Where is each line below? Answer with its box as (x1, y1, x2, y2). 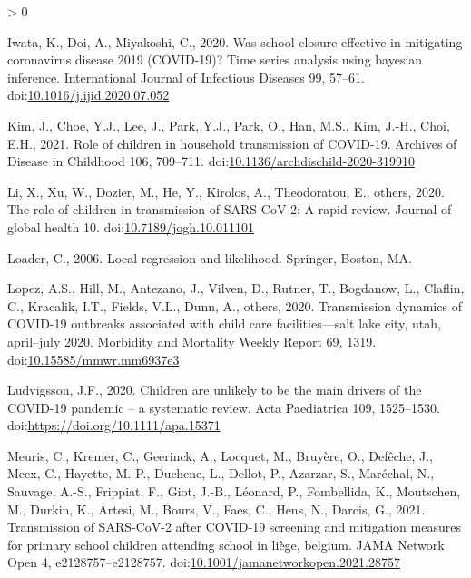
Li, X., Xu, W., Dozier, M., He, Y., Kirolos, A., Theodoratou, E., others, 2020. (7, 181, 445, 201)
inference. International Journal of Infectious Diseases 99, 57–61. (7, 67, 365, 86)
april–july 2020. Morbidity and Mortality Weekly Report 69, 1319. (7, 331, 377, 350)
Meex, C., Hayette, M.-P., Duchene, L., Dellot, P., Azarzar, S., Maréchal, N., (7, 464, 435, 483)
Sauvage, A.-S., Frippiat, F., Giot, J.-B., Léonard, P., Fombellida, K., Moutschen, (7, 482, 461, 501)
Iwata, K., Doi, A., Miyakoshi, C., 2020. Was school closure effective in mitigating (7, 32, 463, 51)
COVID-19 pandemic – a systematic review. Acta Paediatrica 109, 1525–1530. (7, 397, 440, 416)
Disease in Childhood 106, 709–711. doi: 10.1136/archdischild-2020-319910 (7, 152, 415, 171)
